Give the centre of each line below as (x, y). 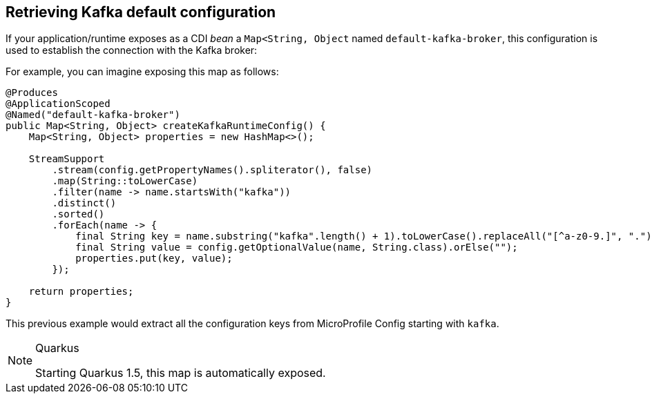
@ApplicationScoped (58, 104)
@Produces (32, 93)
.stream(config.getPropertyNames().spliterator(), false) (212, 170)
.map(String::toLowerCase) (125, 181)
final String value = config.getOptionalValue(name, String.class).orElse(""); (297, 247)
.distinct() (84, 203)
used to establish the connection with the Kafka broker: (132, 50)
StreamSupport (67, 159)
